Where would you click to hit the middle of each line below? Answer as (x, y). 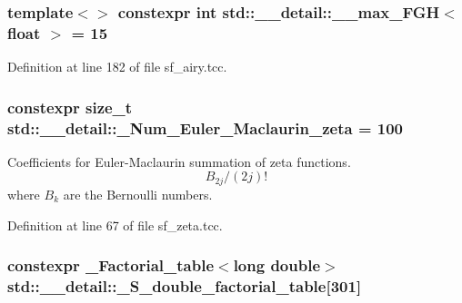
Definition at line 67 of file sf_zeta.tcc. (115, 225)
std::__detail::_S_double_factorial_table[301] (185, 285)
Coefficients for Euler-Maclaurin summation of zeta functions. (179, 161)
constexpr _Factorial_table (111, 265)
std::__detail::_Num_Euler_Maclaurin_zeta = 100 (206, 127)
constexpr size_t (70, 107)
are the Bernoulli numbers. (138, 194)
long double (276, 265)
